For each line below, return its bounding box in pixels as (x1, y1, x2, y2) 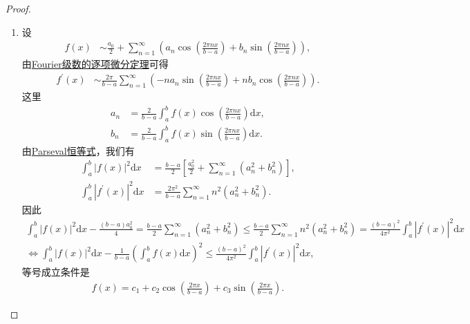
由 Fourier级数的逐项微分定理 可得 (21, 57, 169, 71)
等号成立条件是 (21, 265, 90, 279)
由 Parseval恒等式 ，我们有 (21, 143, 135, 158)
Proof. (6, 1, 31, 15)
